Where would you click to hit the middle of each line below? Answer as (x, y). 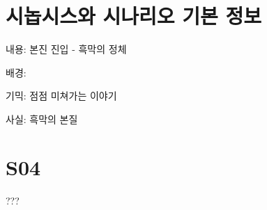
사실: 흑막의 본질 (42, 119)
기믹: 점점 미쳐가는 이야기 (61, 96)
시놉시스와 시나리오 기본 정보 (134, 16)
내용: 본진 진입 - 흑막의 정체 (66, 49)
